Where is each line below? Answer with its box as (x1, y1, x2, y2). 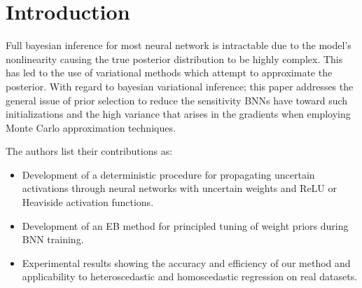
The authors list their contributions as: (6, 144, 173, 158)
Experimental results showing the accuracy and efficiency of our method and (22, 255, 351, 270)
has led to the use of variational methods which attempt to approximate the (6, 65, 333, 80)
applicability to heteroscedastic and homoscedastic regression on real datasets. (22, 269, 358, 284)
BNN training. (22, 232, 84, 247)
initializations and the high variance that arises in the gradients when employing (6, 107, 351, 121)
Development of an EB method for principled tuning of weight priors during (22, 218, 349, 233)
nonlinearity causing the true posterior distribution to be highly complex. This (6, 51, 343, 66)
